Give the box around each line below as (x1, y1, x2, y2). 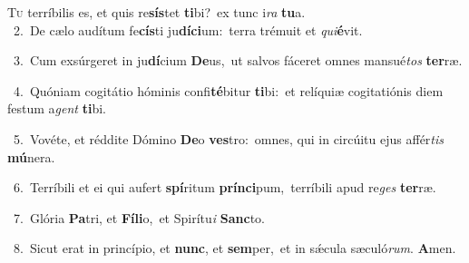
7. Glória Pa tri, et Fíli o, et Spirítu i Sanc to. (13, 208, 265, 227)
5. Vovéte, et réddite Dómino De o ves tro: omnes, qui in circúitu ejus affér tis (13, 129, 445, 148)
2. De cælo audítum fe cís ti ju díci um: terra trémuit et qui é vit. (13, 20, 363, 39)
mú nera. (7, 147, 55, 166)
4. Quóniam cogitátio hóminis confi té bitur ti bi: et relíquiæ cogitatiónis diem (13, 81, 444, 100)
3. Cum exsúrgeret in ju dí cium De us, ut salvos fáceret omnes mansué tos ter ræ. (13, 51, 463, 70)
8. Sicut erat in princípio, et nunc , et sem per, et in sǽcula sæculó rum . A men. (13, 239, 456, 258)
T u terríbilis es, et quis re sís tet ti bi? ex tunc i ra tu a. (7, 3, 306, 21)
